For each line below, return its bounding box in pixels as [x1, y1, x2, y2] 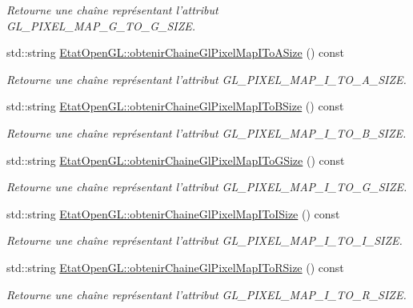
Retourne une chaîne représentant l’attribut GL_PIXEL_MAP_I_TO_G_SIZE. [6, 178, 407, 195]
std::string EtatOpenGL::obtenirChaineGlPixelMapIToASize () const [6, 44, 344, 61]
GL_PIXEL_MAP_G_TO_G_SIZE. [6, 17, 196, 34]
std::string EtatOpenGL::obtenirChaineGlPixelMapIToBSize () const [6, 98, 344, 114]
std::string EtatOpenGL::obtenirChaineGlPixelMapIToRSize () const [6, 258, 344, 275]
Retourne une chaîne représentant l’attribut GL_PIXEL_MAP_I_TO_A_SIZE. [6, 70, 407, 87]
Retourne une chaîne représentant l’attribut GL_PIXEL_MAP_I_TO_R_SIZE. [6, 286, 407, 302]
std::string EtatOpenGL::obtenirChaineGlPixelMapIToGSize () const [6, 151, 345, 168]
